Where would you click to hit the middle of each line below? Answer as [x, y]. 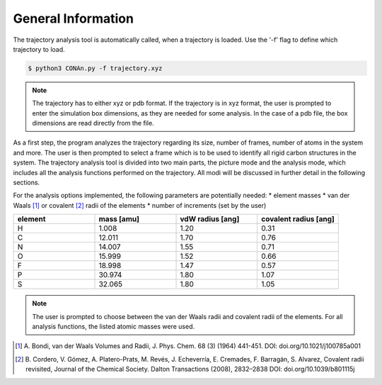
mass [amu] [119, 219]
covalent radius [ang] [298, 219]
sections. [27, 183]
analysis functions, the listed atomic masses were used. [114, 326]
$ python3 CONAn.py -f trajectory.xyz [95, 68]
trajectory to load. [39, 49]
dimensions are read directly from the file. [93, 123]
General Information [74, 18]
